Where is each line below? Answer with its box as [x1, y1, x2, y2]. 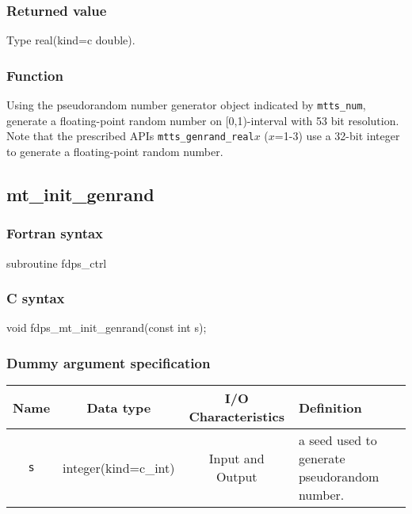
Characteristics [189, 407, 284, 426]
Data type [86, 398, 151, 417]
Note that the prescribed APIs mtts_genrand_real [6, 128, 254, 144]
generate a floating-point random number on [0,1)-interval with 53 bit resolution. [6, 112, 399, 128]
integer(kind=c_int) [63, 458, 175, 477]
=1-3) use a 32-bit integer [274, 128, 400, 144]
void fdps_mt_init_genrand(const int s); [6, 319, 207, 336]
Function [6, 65, 63, 85]
